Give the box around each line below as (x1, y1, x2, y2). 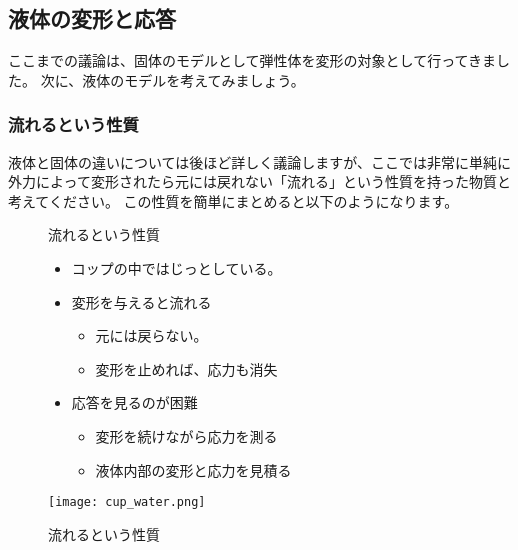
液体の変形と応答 (8, 3, 176, 34)
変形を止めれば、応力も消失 (95, 358, 278, 379)
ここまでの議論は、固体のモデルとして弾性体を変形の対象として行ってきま (8, 50, 497, 71)
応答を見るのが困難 (71, 392, 198, 413)
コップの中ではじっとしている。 (71, 257, 282, 278)
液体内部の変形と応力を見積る (95, 459, 292, 480)
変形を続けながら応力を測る (95, 425, 278, 446)
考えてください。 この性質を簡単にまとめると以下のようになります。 (8, 190, 459, 211)
